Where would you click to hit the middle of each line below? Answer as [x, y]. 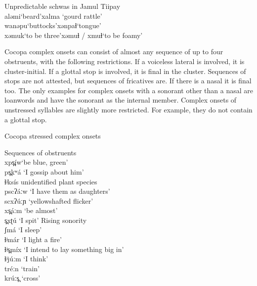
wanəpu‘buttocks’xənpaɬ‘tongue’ [53, 25]
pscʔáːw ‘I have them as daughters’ [57, 191]
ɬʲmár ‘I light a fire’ [33, 239]
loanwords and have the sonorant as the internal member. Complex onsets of [121, 100]
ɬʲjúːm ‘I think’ [26, 259]
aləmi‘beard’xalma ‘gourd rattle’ [53, 16]
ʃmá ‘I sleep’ [23, 230]
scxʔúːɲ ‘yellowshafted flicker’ [49, 200]
